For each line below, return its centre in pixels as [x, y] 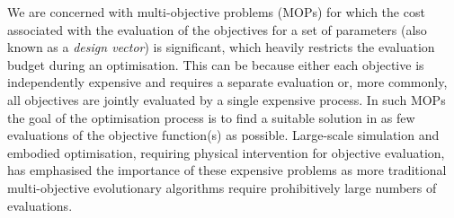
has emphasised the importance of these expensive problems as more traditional [227, 170]
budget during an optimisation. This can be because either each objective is [216, 64]
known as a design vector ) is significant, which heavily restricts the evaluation [221, 47]
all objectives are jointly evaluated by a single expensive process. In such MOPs [227, 99]
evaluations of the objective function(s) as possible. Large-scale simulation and [223, 135]
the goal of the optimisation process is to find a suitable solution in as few [211, 117]
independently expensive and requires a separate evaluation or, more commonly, [227, 82]
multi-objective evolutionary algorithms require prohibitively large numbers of [222, 187]
